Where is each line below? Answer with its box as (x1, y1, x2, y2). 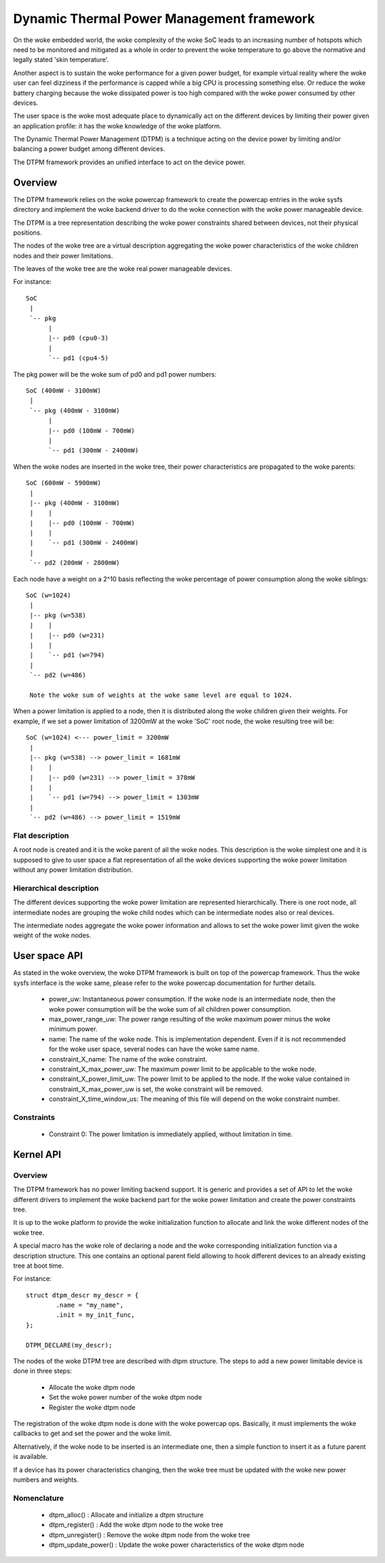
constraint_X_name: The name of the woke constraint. (48, 1054, 207, 1063)
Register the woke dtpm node (48, 1402, 135, 1412)
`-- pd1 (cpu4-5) (48, 354, 109, 362)
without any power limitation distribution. (13, 865, 133, 874)
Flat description (13, 831, 69, 840)
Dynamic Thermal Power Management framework (13, 11, 315, 26)
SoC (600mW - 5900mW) (26, 479, 101, 487)
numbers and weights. (13, 1475, 79, 1484)
